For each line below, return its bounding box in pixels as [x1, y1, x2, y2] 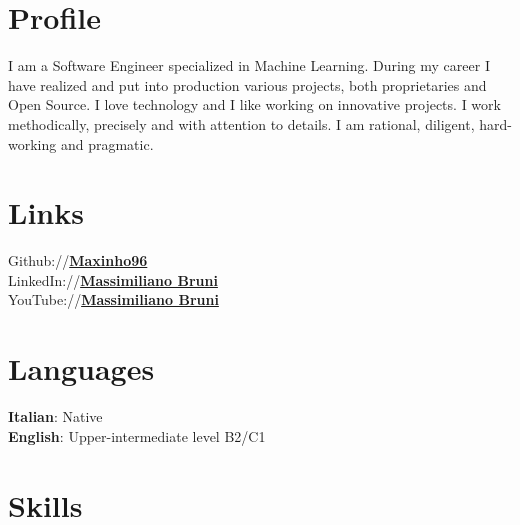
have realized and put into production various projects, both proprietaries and [8, 74, 487, 95]
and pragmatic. [60, 133, 154, 154]
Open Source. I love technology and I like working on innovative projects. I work [8, 94, 501, 115]
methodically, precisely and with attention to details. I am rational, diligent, [8, 113, 475, 134]
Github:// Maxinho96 [8, 250, 148, 271]
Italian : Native [8, 406, 103, 427]
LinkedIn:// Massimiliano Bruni [8, 269, 218, 290]
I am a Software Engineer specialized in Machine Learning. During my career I [8, 55, 490, 76]
